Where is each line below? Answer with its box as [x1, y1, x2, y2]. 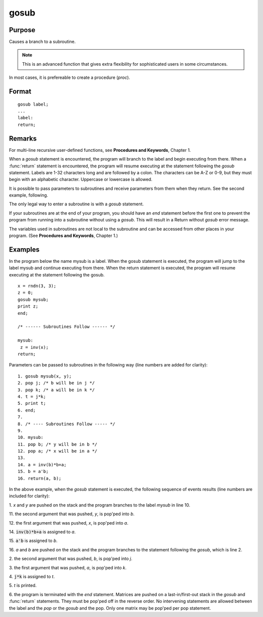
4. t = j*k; [18, 394, 46, 399]
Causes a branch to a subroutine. [9, 39, 76, 45]
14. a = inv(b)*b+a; [18, 462, 67, 467]
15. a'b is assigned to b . [9, 538, 58, 544]
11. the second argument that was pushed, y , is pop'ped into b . [9, 511, 135, 517]
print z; [18, 304, 38, 309]
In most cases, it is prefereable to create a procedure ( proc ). [9, 74, 130, 80]
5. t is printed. [9, 582, 37, 588]
